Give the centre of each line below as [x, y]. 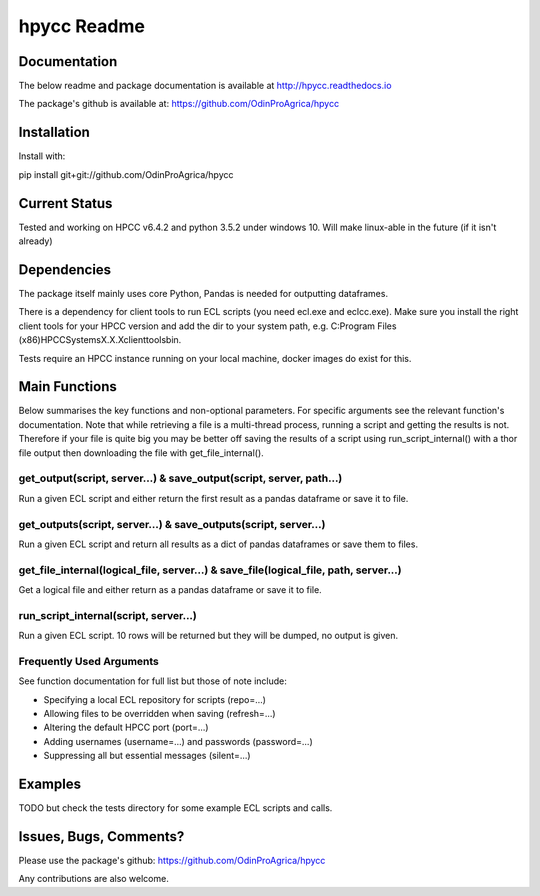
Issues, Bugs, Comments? [101, 836]
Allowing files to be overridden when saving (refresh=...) [159, 714]
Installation [54, 132]
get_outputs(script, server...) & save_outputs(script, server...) [172, 524]
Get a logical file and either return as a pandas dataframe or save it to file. [170, 590]
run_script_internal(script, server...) [107, 615]
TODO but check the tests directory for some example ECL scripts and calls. [175, 808]
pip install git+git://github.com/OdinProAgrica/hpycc [126, 174]
